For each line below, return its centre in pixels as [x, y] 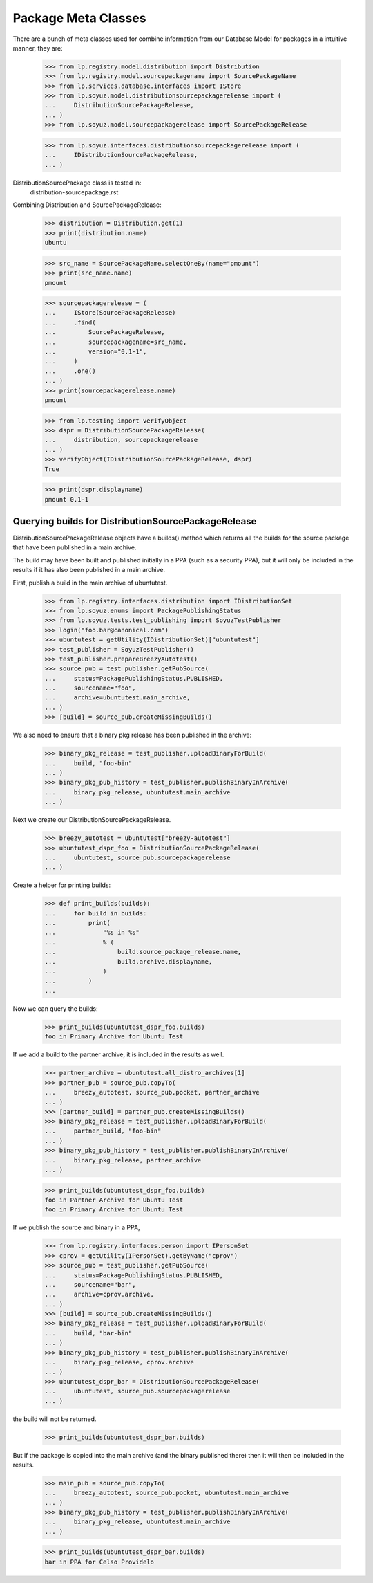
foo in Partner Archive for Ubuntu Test [114, 1200]
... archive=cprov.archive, [99, 1294]
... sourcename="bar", [90, 1284]
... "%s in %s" [92, 933]
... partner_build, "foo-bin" [103, 1131]
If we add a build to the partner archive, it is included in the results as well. [118, 1054]
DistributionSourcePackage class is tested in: [77, 183]
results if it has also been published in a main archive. [89, 570]
